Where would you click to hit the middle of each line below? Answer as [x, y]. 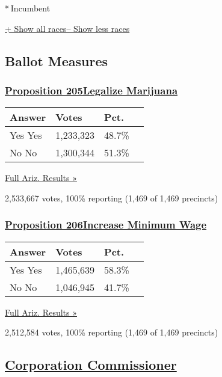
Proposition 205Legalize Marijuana [91, 90]
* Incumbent [28, 8]
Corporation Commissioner [91, 365]
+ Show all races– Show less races [67, 28]
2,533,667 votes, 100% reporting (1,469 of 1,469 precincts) [112, 198]
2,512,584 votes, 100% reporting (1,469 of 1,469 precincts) [112, 332]
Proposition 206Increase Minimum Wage [106, 225]
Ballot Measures [57, 60]
